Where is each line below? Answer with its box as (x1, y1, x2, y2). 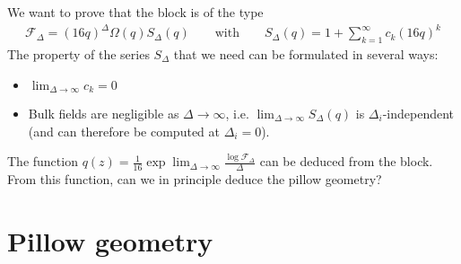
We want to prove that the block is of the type (7, 3, 264, 21)
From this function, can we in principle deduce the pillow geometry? (7, 169, 382, 188)
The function (7, 152, 78, 171)
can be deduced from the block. (259, 152, 433, 171)
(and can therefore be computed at (28, 121, 220, 140)
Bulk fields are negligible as (28, 103, 179, 122)
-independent (382, 103, 455, 122)
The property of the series (7, 44, 150, 63)
